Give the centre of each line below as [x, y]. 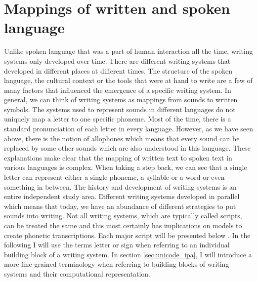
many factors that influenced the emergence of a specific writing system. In [118, 90]
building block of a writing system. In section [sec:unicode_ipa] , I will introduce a [128, 254]
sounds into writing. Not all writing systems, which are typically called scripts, [123, 216]
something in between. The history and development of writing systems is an [120, 186]
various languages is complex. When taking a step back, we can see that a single [126, 167]
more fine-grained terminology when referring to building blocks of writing [117, 264]
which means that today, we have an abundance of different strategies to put [120, 206]
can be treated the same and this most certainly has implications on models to [123, 225]
